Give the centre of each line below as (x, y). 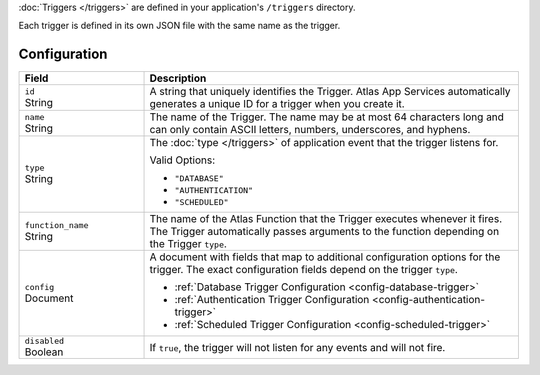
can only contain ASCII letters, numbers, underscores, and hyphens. (310, 130)
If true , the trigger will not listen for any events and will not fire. (297, 347)
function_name (56, 225)
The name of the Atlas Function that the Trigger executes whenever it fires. (326, 219)
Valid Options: (182, 160)
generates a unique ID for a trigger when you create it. (277, 104)
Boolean (44, 352)
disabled (44, 341)
